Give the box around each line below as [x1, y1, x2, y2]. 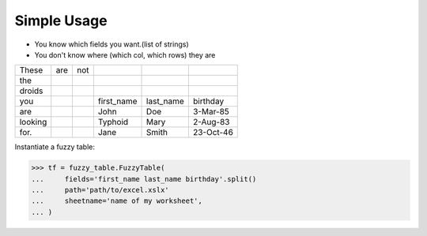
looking [19, 117, 47, 128]
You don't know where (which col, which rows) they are [34, 50, 216, 59]
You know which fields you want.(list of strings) [34, 39, 189, 49]
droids [19, 85, 43, 96]
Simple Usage [14, 12, 108, 29]
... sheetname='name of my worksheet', [31, 197, 203, 205]
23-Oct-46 [192, 127, 233, 138]
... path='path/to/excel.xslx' [31, 185, 169, 195]
